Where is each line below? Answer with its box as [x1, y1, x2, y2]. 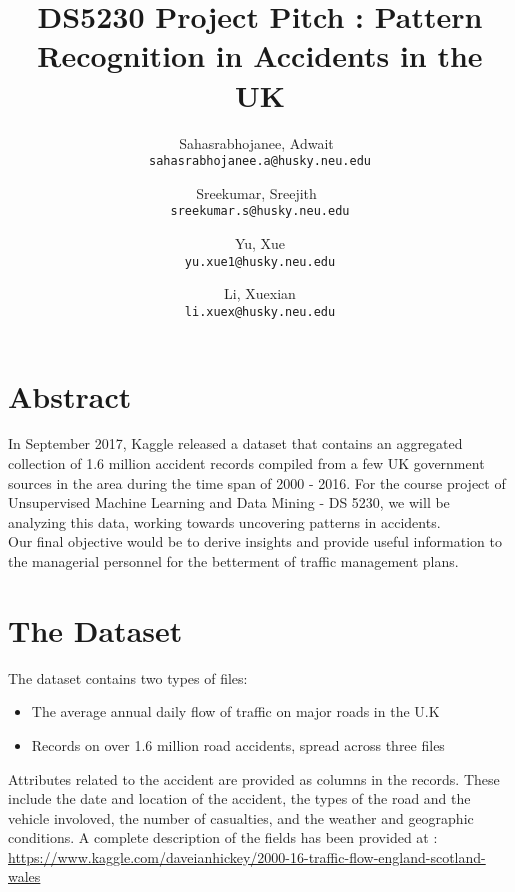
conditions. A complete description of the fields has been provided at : [8, 827, 438, 848]
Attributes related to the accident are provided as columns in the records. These [8, 768, 500, 789]
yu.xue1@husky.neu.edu [184, 254, 336, 269]
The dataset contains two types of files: [8, 667, 248, 688]
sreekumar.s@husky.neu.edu [170, 204, 350, 219]
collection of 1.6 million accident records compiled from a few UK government [8, 453, 485, 474]
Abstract [8, 375, 132, 416]
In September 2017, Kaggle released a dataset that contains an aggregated [8, 433, 463, 454]
